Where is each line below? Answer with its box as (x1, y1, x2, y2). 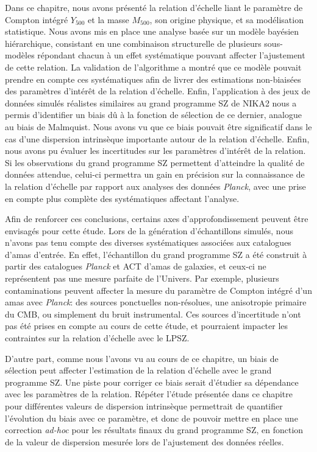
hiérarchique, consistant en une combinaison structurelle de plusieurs (5, 37, 262, 49)
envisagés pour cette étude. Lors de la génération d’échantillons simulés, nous (5, 224, 293, 237)
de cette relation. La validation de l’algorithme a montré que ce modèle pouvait (5, 60, 302, 73)
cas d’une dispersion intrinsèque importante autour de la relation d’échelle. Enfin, (5, 132, 310, 145)
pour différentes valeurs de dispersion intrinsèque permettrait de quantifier (5, 400, 283, 412)
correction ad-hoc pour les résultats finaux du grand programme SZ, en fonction (5, 423, 304, 436)
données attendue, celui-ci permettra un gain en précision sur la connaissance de (5, 168, 305, 181)
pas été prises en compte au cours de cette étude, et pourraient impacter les (5, 319, 288, 332)
